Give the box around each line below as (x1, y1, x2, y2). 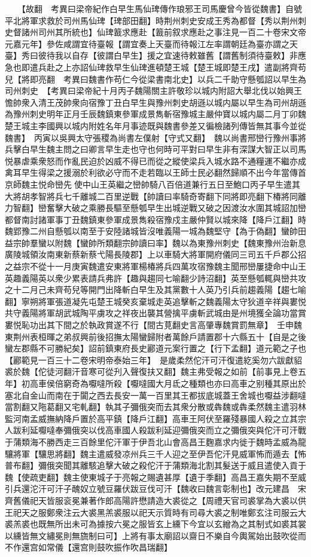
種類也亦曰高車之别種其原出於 (188, 377, 306, 389)
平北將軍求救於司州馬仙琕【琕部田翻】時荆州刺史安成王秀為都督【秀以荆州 (5, 14, 298, 26)
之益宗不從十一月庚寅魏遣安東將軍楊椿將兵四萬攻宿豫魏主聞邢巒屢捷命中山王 (5, 260, 306, 273)
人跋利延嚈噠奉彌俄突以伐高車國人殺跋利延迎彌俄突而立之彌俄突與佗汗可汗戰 (5, 424, 306, 436)
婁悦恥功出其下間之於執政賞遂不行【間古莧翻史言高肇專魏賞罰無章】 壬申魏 (5, 319, 302, 331)
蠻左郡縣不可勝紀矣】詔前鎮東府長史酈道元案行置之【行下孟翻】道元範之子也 (5, 342, 306, 354)
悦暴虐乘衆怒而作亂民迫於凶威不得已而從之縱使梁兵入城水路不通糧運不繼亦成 (5, 154, 306, 167)
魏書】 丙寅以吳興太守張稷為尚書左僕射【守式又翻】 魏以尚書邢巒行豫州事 (5, 131, 298, 143)
